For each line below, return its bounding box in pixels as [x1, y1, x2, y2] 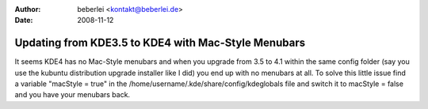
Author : [14, 5, 41, 13]
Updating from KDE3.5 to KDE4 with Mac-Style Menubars [14, 36, 305, 50]
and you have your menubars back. [14, 90, 131, 100]
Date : [14, 16, 33, 25]
